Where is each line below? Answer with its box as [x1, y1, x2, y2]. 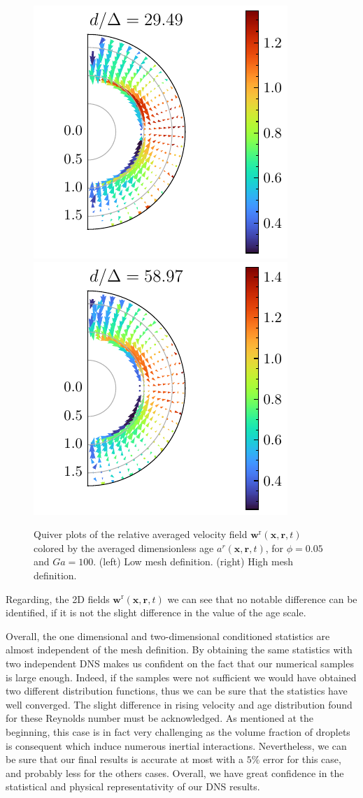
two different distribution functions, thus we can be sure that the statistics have [6, 683, 348, 698]
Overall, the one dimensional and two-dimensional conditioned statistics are [6, 628, 330, 643]
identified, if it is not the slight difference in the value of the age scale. [6, 605, 306, 620]
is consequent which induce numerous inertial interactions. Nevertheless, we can [6, 738, 347, 753]
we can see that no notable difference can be [167, 591, 357, 606]
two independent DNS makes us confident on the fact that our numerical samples [6, 655, 354, 670]
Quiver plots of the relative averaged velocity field [34, 527, 248, 542]
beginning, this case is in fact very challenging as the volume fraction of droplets [6, 724, 350, 739]
